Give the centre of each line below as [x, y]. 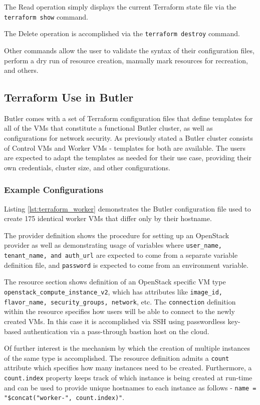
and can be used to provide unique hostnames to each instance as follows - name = [130, 387]
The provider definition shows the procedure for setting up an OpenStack [117, 235]
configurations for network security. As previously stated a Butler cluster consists [128, 138]
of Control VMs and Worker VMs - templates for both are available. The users [125, 147]
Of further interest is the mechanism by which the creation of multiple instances [127, 348]
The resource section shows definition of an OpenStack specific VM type [115, 282]
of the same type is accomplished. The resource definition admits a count [117, 358]
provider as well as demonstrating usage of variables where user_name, [113, 245]
